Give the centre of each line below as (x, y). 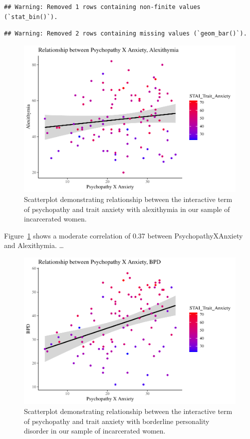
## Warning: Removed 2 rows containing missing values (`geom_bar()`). (125, 34)
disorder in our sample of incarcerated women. (95, 431)
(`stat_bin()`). (31, 17)
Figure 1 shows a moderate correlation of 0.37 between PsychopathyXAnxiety (124, 235)
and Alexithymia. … (34, 245)
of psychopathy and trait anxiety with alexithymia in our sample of (127, 209)
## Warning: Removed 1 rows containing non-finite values (102, 7)
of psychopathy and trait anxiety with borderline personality (117, 421)
